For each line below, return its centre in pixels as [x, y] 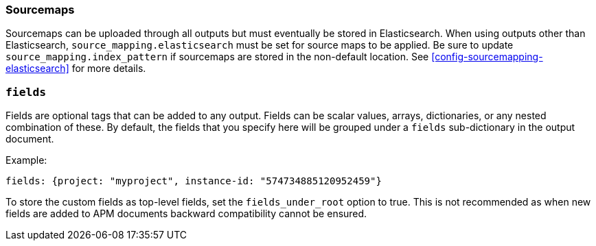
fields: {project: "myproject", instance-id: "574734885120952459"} [194, 181]
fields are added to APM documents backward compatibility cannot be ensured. [186, 214]
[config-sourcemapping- [487, 57]
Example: [26, 160]
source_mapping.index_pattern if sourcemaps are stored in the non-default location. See [217, 57]
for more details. [109, 69]
